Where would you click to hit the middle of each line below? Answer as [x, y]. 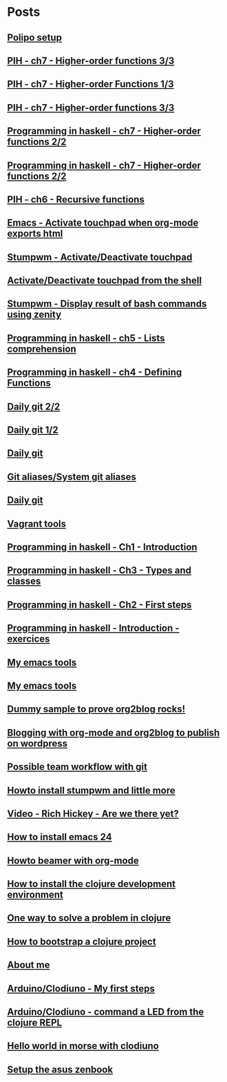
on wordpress [37, 743]
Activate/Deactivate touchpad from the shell [105, 281]
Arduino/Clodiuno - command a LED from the [106, 1012]
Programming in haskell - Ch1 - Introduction [102, 547]
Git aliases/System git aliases [72, 477]
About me [29, 965]
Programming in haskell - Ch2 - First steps [100, 605]
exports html [35, 234]
